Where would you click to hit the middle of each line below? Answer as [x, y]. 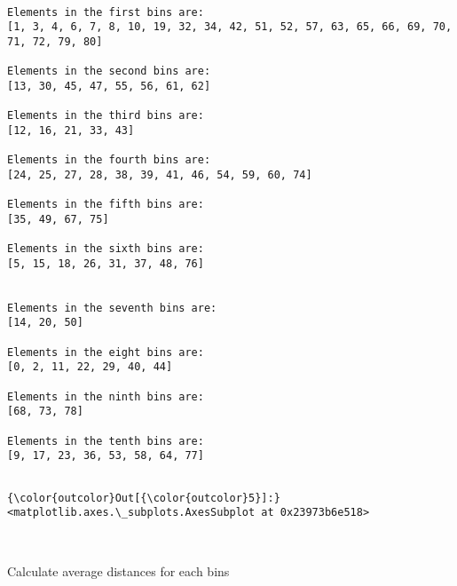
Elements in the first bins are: [106, 12]
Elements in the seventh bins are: [112, 308]
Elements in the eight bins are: [106, 352]
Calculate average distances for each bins [118, 570]
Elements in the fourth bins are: [109, 160]
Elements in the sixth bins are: [106, 249]
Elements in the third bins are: [106, 116]
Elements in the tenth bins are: [106, 441]
